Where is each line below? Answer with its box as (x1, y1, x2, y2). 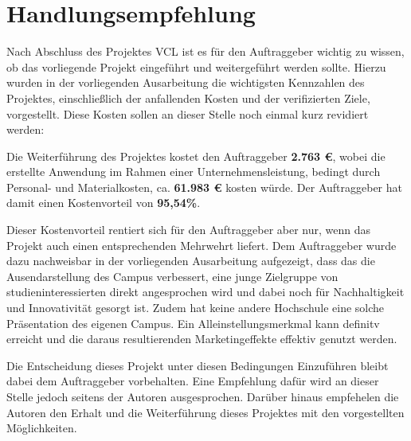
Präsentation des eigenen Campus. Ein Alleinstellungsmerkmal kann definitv (6, 314, 380, 331)
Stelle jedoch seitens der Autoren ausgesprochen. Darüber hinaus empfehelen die (6, 388, 399, 404)
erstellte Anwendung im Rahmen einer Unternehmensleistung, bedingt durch (6, 163, 381, 180)
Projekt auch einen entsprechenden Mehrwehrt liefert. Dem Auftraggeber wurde (6, 236, 397, 253)
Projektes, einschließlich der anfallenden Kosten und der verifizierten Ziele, (6, 89, 370, 106)
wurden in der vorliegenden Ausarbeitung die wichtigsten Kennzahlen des (6, 74, 365, 91)
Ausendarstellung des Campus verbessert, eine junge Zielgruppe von (6, 267, 339, 284)
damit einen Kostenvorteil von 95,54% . (6, 194, 201, 211)
